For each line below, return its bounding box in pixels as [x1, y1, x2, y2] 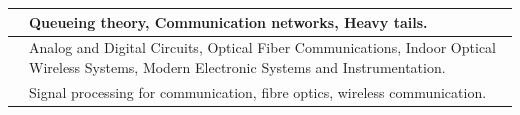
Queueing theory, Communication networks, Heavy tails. [29, 11, 428, 32]
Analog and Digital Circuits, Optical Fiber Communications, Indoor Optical [29, 37, 496, 58]
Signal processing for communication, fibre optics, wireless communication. [29, 81, 487, 102]
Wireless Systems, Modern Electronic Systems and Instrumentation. [29, 56, 446, 77]
